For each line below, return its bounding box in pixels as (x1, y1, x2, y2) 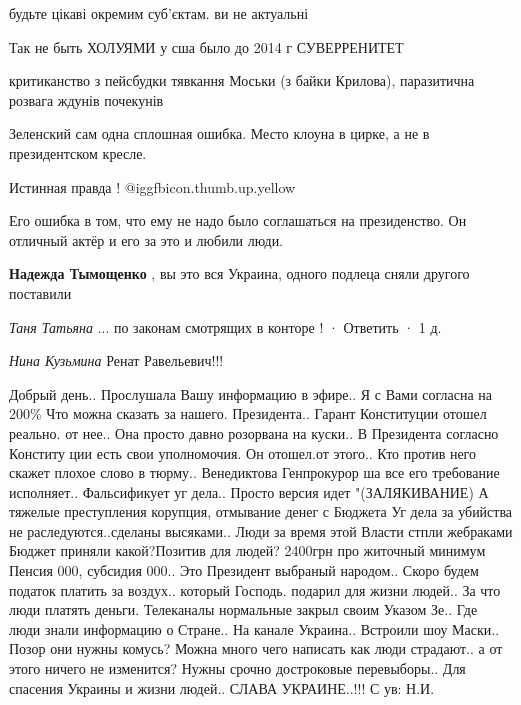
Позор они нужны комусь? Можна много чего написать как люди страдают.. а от (9, 638, 503, 659)
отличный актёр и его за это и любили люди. (9, 229, 284, 250)
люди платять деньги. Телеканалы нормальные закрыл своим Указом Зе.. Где (9, 599, 478, 620)
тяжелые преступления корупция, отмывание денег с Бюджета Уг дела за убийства (9, 501, 513, 522)
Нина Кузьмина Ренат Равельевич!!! (9, 350, 224, 371)
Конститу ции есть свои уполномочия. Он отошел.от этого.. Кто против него (9, 442, 477, 463)
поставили (9, 282, 72, 303)
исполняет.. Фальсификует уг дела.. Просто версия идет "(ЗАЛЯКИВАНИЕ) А (9, 481, 489, 502)
